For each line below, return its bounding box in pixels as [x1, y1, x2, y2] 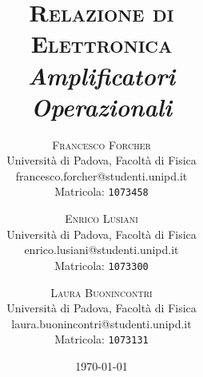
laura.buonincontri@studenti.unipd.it [11, 315, 192, 331]
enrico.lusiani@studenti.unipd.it [24, 241, 179, 258]
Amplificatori [28, 58, 175, 92]
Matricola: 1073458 [54, 183, 149, 200]
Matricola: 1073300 [54, 256, 149, 273]
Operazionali [31, 89, 172, 123]
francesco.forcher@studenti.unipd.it [15, 167, 188, 184]
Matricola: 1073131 [54, 331, 149, 347]
